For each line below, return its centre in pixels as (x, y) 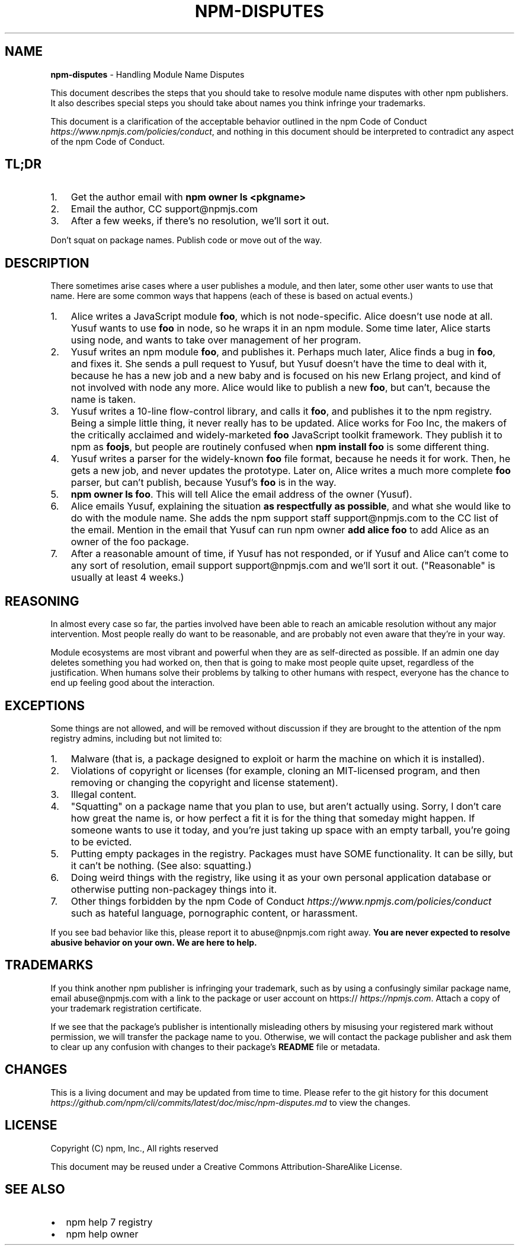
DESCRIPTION (47, 263)
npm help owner (102, 1234)
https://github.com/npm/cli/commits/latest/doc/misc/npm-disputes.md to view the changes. (230, 1102)
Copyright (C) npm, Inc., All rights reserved (134, 1148)
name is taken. (103, 400)
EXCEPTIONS (45, 705)
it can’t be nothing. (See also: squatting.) (161, 865)
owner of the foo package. (130, 542)
